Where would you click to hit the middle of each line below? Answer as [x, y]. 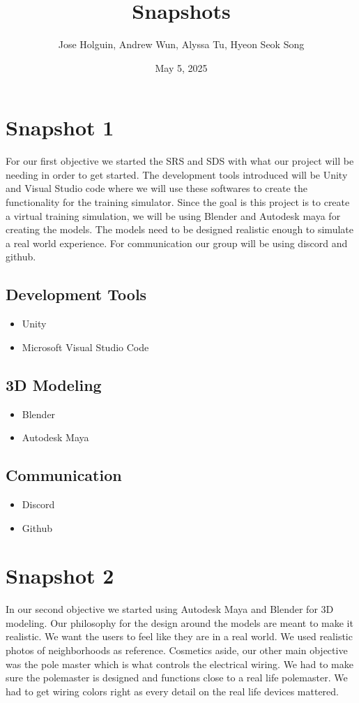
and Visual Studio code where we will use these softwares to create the [156, 188]
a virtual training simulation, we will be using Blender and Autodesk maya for [173, 215]
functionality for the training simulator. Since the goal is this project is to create [178, 202]
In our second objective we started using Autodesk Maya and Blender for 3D [170, 609]
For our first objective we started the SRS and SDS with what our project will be [180, 161]
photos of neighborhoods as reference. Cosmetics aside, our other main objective [177, 650]
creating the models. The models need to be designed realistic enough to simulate [179, 229]
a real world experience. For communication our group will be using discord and [177, 243]
